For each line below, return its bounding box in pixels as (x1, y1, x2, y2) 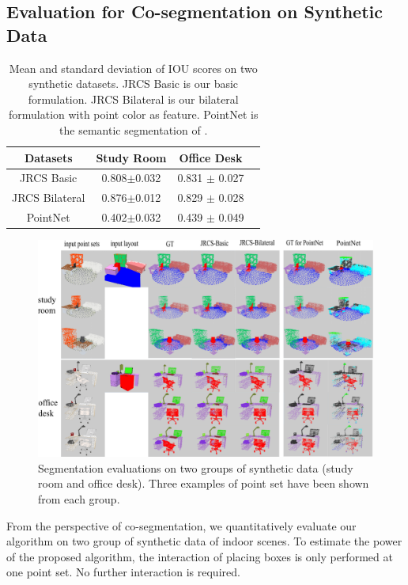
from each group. (38, 491, 120, 507)
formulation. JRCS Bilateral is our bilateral (28, 90, 239, 107)
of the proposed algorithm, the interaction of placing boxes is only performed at (6, 548, 393, 564)
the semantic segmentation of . (59, 121, 208, 138)
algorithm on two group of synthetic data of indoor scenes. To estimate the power (6, 533, 402, 549)
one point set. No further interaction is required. (6, 564, 240, 580)
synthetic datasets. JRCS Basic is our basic (28, 75, 239, 92)
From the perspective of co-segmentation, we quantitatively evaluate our (6, 517, 357, 534)
